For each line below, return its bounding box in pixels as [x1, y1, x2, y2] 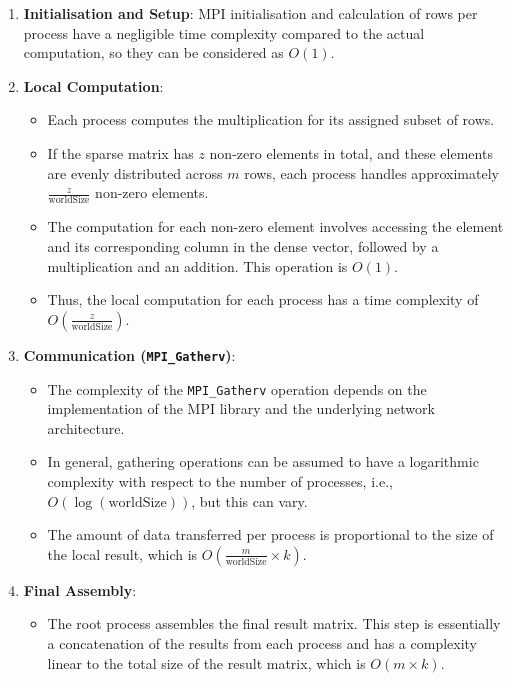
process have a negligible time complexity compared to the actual [23, 22, 425, 43]
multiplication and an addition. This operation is [47, 255, 348, 276]
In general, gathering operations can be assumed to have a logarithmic [47, 451, 479, 472]
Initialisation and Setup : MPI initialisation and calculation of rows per [23, 3, 478, 23]
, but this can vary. [191, 490, 308, 511]
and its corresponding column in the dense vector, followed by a [47, 236, 439, 257]
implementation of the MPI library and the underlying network [47, 398, 435, 419]
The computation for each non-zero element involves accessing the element [47, 216, 504, 237]
